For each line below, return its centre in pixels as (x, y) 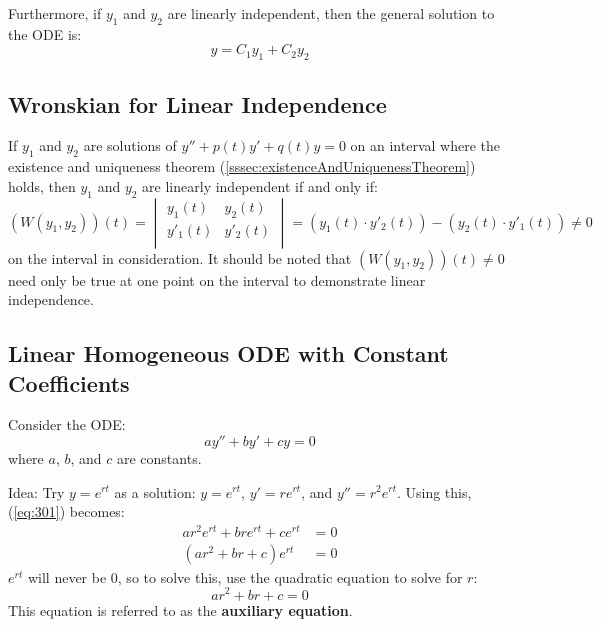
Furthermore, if (55, 13)
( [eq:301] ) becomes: (66, 511)
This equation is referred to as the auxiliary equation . (180, 609)
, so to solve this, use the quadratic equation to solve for (290, 576)
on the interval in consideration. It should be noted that (180, 257)
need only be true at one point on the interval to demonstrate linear (217, 279)
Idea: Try (36, 491)
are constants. (159, 457)
